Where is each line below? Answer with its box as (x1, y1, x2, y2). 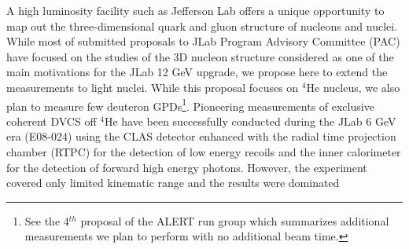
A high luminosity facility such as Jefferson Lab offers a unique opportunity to (6, 2, 385, 18)
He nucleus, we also (306, 79, 400, 95)
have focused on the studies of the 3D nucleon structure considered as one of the (6, 48, 394, 64)
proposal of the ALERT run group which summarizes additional (80, 212, 389, 229)
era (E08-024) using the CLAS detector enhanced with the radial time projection (6, 128, 396, 145)
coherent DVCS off (6, 112, 97, 129)
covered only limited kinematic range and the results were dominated (6, 174, 340, 191)
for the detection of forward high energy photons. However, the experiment (6, 159, 367, 175)
